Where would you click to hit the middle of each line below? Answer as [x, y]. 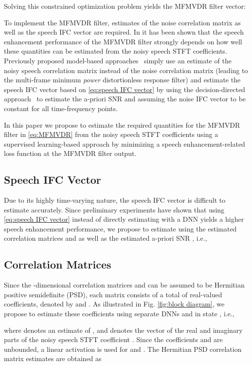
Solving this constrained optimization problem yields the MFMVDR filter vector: [125, 6]
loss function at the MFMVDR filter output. [70, 153]
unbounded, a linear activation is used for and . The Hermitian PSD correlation [123, 349]
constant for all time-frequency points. [61, 108]
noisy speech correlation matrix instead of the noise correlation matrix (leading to [126, 70]
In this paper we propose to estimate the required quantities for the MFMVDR [122, 125]
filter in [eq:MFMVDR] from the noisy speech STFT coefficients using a [111, 134]
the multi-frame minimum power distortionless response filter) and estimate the [122, 80]
